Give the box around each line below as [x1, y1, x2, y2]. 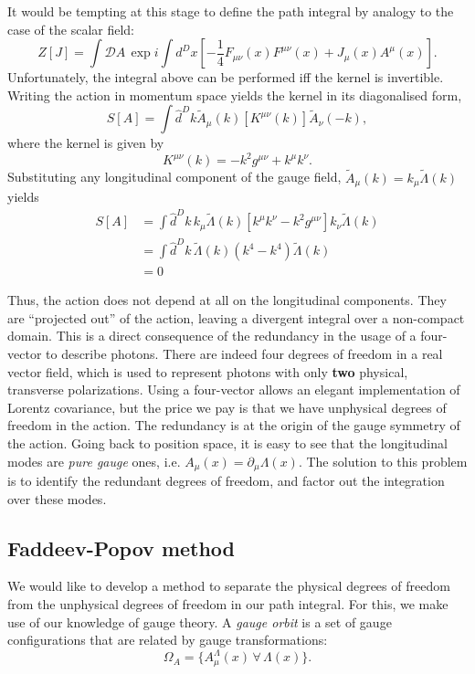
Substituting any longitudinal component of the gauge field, [7, 167, 342, 186]
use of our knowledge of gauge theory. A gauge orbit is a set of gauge [7, 612, 392, 631]
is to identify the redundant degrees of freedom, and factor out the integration [7, 471, 445, 490]
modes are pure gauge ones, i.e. [7, 451, 181, 470]
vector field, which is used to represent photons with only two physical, [7, 362, 408, 381]
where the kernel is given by [7, 133, 164, 153]
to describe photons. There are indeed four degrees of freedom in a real [46, 344, 443, 363]
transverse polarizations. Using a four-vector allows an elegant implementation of [7, 380, 460, 399]
